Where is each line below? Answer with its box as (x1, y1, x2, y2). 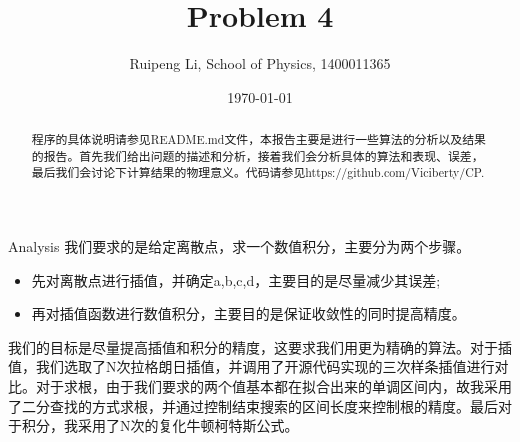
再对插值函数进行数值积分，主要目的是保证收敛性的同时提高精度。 (31, 303, 466, 324)
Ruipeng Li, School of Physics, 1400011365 (129, 53, 391, 74)
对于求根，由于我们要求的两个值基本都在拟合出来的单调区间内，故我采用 (35, 376, 512, 397)
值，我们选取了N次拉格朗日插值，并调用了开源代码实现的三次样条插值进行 (8, 356, 495, 377)
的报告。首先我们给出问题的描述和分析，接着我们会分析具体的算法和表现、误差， (31, 147, 484, 164)
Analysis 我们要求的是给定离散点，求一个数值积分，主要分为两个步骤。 (8, 236, 471, 257)
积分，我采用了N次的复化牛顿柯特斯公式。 (21, 415, 299, 436)
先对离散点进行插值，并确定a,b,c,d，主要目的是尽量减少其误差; (31, 269, 441, 290)
